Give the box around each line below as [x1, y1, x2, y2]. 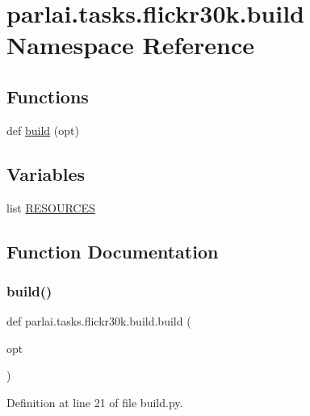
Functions [6, 83, 89, 108]
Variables [6, 161, 86, 186]
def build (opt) [6, 121, 79, 138]
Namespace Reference [6, 28, 254, 61]
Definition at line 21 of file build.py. [6, 393, 183, 410]
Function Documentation [6, 238, 219, 263]
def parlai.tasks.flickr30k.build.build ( [6, 313, 191, 330]
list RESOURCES [6, 199, 95, 216]
